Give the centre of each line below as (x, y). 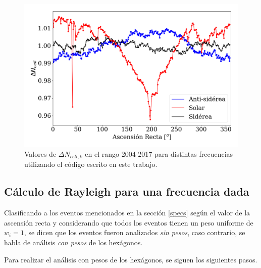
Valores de (40, 153)
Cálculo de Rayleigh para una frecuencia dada (127, 191)
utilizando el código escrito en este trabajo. (91, 164)
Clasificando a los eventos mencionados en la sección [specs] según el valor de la (127, 213)
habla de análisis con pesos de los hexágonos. (73, 242)
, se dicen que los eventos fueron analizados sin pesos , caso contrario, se (135, 232)
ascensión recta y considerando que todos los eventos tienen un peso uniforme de (129, 222)
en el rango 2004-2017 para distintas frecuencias (159, 153)
